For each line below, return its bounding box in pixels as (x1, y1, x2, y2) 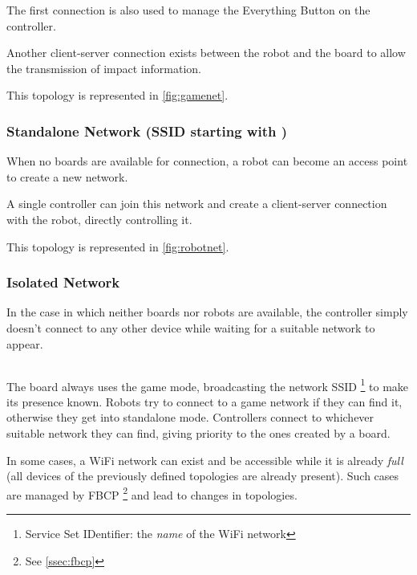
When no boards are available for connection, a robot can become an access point (6, 153, 408, 169)
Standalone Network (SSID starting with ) (6, 120, 287, 141)
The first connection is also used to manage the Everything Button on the (6, 2, 370, 18)
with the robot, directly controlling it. (6, 210, 192, 227)
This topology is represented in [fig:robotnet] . (6, 238, 229, 255)
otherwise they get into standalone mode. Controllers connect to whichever (6, 409, 374, 426)
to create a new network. (6, 168, 128, 185)
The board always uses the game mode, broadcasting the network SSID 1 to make (6, 375, 409, 394)
